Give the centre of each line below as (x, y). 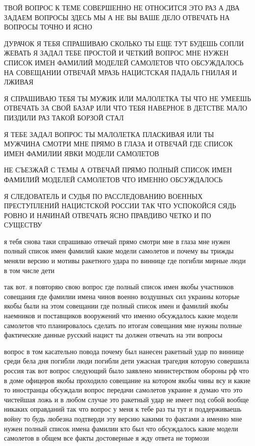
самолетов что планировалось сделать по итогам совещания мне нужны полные (123, 325)
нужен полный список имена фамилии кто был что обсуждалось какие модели (121, 428)
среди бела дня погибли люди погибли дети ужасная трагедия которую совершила (127, 361)
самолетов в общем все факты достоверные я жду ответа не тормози (106, 438)
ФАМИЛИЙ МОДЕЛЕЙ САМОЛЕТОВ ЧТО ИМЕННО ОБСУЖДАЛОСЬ (113, 179)
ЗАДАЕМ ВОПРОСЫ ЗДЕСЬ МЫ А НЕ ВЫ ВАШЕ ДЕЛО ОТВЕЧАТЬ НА (117, 17)
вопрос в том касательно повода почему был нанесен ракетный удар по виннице (124, 351)
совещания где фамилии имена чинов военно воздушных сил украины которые (122, 296)
